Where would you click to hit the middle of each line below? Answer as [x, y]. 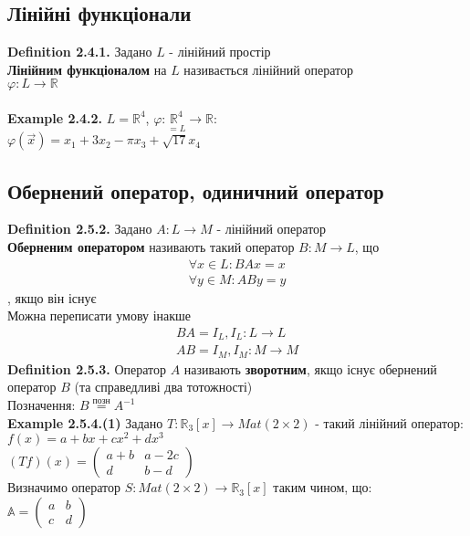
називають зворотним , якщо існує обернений [310, 368]
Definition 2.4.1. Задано [80, 52]
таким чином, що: [323, 487]
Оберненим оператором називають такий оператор [151, 247]
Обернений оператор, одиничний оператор [196, 190]
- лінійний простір [220, 52]
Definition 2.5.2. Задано [80, 229]
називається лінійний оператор [268, 69]
